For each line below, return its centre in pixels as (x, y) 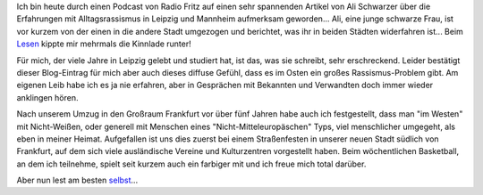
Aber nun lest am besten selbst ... (77, 180)
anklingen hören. (48, 97)
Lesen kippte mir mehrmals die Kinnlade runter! (104, 44)
